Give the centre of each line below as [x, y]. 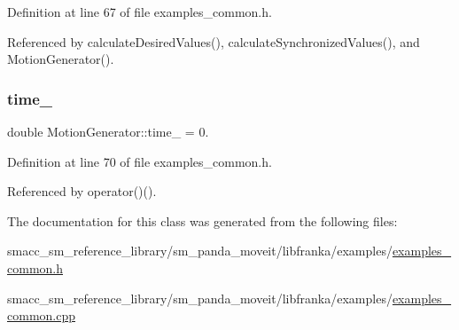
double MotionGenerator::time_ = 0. [108, 131]
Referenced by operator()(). [82, 191]
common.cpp [41, 315]
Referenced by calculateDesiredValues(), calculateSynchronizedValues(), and [214, 41]
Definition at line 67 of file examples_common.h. [140, 12]
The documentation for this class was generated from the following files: [202, 220]
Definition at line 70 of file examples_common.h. [140, 161]
